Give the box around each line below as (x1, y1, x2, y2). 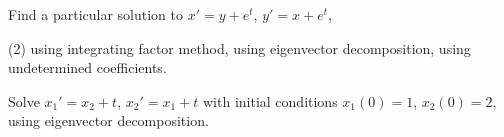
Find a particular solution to (8, 4, 183, 24)
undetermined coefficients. (8, 57, 167, 78)
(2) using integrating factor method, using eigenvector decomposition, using (8, 37, 471, 58)
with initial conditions (203, 90, 338, 111)
